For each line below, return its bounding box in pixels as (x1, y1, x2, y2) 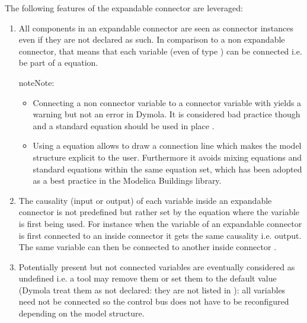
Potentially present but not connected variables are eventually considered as (18, 260, 295, 273)
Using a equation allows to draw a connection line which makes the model (33, 139, 302, 152)
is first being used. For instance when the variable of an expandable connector (18, 217, 302, 229)
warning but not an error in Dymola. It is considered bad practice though (33, 108, 300, 120)
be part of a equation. (18, 56, 98, 69)
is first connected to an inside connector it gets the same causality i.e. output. (18, 229, 302, 241)
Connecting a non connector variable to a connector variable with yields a (33, 96, 302, 108)
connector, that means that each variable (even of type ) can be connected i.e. (18, 44, 302, 57)
